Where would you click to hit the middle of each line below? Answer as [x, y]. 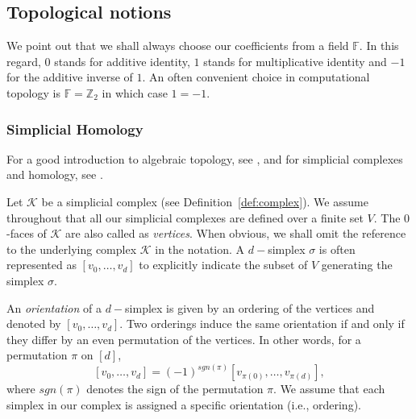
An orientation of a [54, 307]
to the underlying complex [72, 249]
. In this [379, 46]
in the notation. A [200, 249]
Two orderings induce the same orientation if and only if [265, 324]
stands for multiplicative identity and [295, 61]
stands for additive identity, [122, 61]
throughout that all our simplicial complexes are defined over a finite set [185, 217]
